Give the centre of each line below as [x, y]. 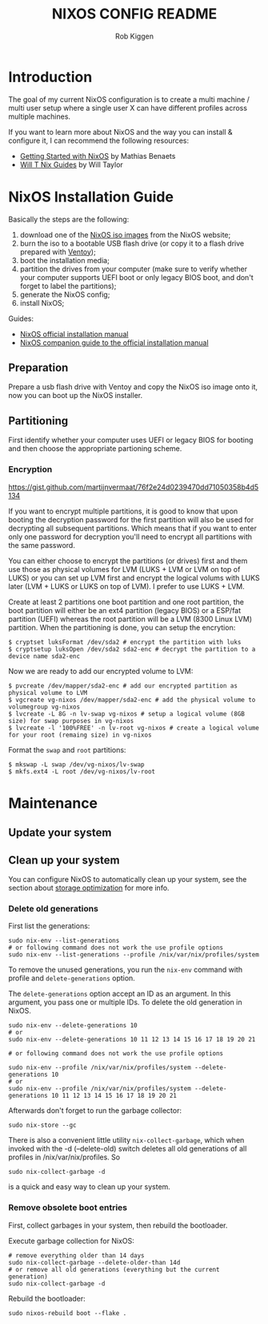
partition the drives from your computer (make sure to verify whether [134, 269]
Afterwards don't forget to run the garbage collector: [95, 1111]
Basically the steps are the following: [69, 219]
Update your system [60, 833]
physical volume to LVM [48, 692]
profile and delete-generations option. [72, 978]
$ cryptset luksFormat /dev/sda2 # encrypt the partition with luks [125, 642]
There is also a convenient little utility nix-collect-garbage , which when [126, 1140]
